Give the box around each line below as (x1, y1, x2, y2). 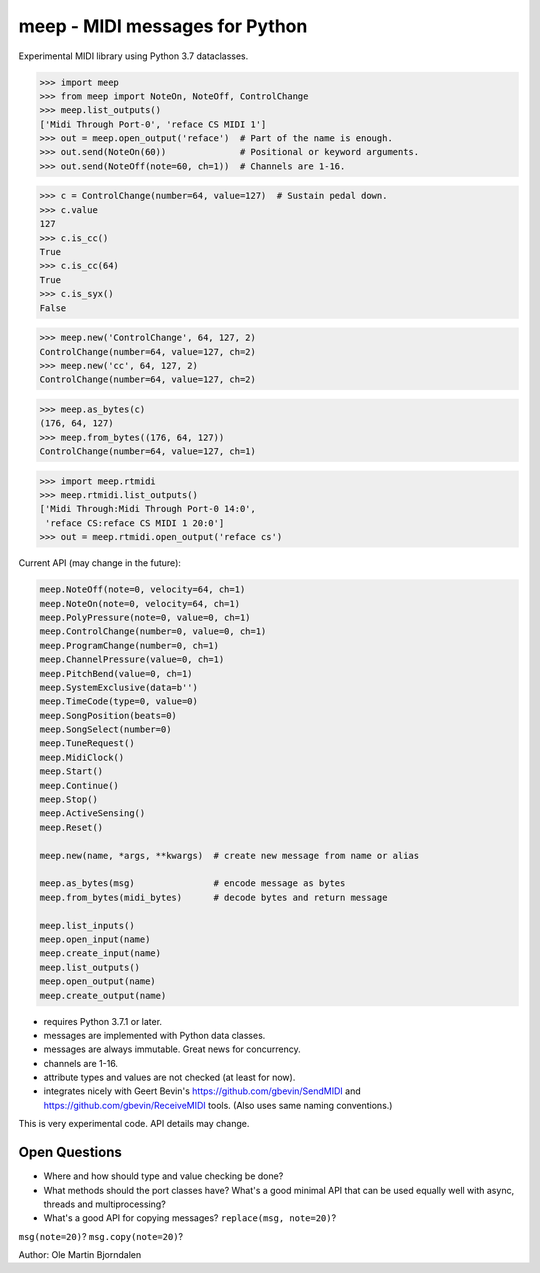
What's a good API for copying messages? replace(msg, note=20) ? (43, 1212, 337, 1224)
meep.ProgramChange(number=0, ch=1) (39, 640, 220, 651)
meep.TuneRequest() (39, 738, 135, 749)
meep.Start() (39, 766, 104, 777)
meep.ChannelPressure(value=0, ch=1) (39, 654, 225, 665)
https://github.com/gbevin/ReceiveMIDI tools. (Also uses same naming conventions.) (43, 1099, 393, 1111)
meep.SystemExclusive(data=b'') (39, 681, 199, 693)
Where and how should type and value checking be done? (43, 1170, 284, 1182)
